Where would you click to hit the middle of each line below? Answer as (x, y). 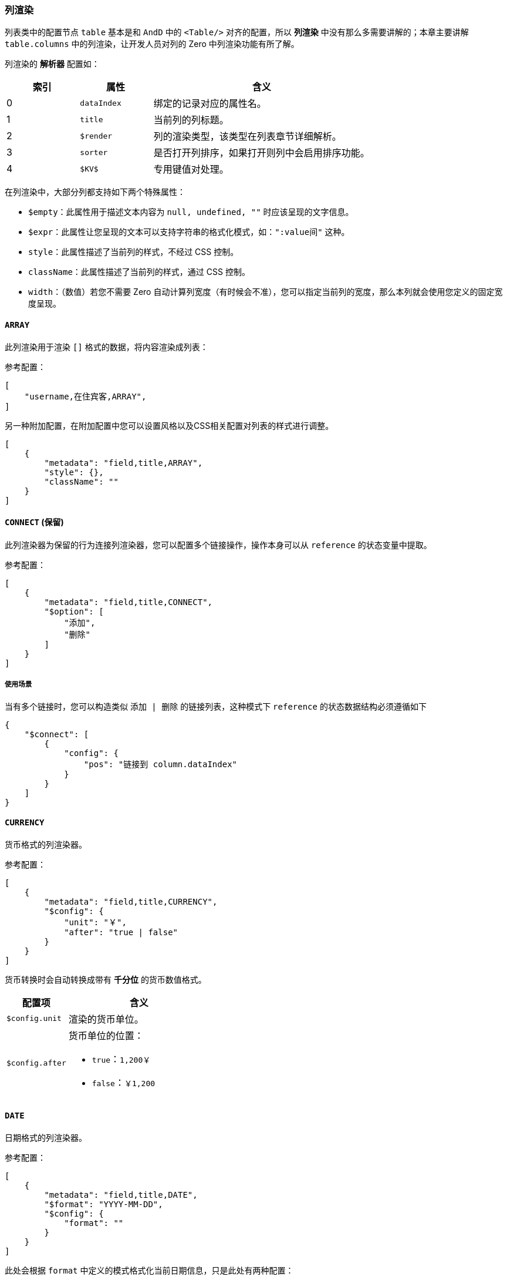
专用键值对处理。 (191, 169)
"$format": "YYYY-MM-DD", (104, 1205)
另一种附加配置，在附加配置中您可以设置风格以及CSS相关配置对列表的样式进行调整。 (169, 425)
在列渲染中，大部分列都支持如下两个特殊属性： (95, 192)
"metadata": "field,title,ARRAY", (124, 463)
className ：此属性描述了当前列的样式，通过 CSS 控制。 (139, 272)
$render (96, 136)
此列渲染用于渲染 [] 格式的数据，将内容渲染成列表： (107, 347)
